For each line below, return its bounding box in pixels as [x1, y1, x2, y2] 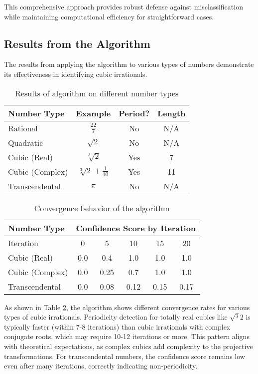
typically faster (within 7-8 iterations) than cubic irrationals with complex [4, 321, 231, 332]
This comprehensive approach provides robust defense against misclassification [4, 1, 243, 11]
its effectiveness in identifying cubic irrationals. [4, 68, 147, 79]
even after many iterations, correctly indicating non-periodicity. [4, 361, 198, 371]
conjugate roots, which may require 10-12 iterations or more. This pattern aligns [4, 331, 250, 342]
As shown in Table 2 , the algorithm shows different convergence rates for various [4, 302, 250, 312]
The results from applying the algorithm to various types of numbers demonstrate [4, 59, 254, 69]
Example [76, 107, 111, 119]
